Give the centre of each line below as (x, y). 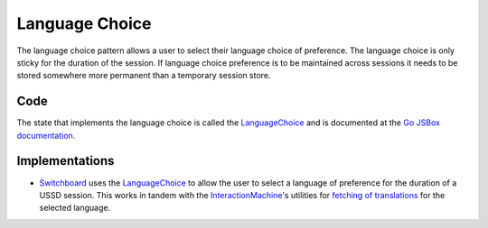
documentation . (46, 135)
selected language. (75, 208)
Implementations (66, 161)
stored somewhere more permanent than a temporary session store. (144, 76)
